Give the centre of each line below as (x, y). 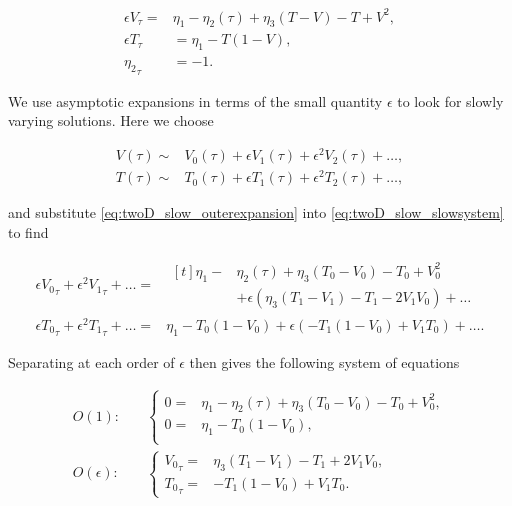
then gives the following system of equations (324, 362)
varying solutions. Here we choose (111, 120)
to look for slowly (450, 100)
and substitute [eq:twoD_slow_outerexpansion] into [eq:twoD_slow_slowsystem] (256, 212)
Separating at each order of (91, 362)
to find (28, 231)
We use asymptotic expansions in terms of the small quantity (195, 100)
